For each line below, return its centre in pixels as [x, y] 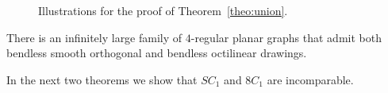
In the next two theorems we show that [102, 79]
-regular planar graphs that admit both [286, 37]
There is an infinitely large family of [94, 37]
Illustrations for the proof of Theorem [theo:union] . [163, 10]
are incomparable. [310, 79]
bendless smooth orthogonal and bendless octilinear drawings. [157, 53]
